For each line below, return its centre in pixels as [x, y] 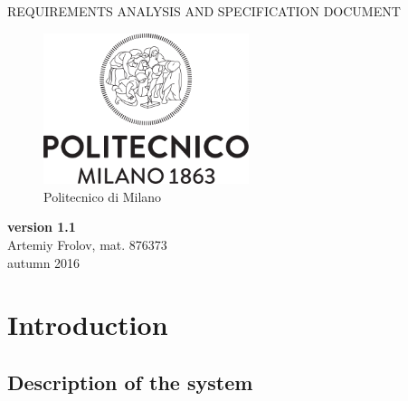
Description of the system [130, 382]
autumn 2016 [44, 262]
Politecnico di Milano [103, 196]
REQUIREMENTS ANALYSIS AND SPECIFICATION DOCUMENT [204, 11]
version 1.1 [42, 227]
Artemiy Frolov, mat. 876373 [87, 245]
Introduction [88, 325]
